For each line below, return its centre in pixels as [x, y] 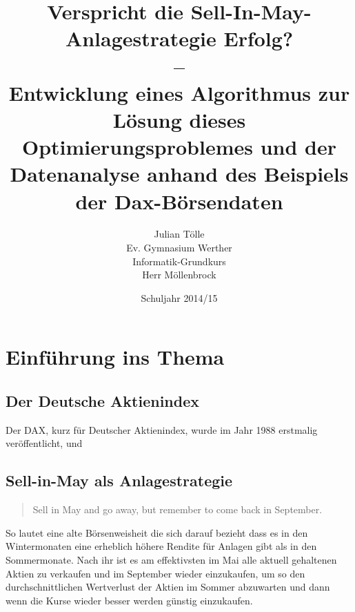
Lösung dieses [179, 119]
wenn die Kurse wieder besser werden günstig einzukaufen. [129, 600]
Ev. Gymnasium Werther [179, 248]
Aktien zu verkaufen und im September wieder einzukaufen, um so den [155, 573]
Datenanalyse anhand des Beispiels [179, 174]
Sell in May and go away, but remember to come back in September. [177, 509]
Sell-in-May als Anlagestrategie [119, 480]
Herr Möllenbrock [179, 275]
